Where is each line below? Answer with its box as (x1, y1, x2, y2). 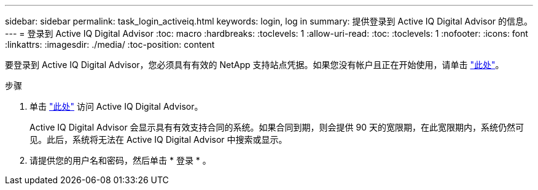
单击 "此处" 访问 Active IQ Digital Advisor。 (29, 101, 203, 112)
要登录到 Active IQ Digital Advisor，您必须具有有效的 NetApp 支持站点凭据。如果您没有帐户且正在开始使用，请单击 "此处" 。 (5, 59, 504, 70)
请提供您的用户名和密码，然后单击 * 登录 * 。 (29, 155, 211, 165)
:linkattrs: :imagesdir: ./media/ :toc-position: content (5, 39, 215, 50)
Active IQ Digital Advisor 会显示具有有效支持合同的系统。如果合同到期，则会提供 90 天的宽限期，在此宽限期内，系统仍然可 (29, 122, 524, 132)
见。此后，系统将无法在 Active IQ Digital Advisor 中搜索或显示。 (29, 134, 287, 145)
